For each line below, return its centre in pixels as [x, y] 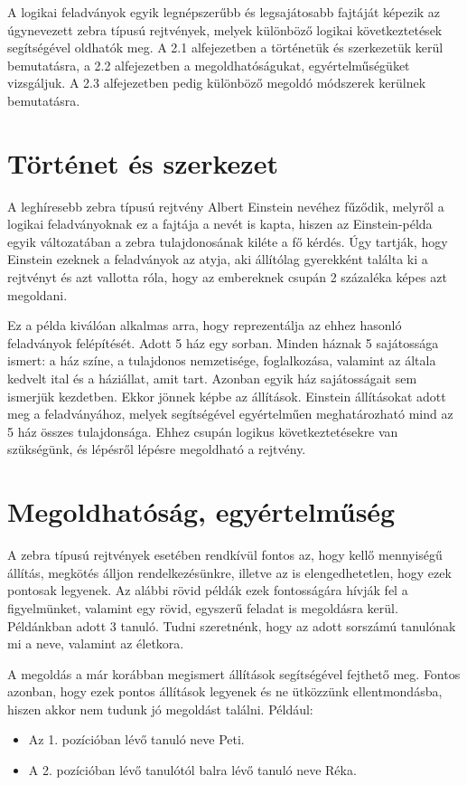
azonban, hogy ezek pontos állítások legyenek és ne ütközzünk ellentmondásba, [225, 691]
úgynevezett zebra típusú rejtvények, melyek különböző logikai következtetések [225, 29]
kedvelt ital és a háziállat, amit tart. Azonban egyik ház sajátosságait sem [212, 378]
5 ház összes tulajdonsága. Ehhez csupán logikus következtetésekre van [203, 431]
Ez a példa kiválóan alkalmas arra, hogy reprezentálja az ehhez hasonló [205, 325]
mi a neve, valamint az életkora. [96, 643]
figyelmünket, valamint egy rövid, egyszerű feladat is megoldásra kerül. [203, 607]
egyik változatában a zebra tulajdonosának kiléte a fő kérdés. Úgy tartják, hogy [228, 241]
